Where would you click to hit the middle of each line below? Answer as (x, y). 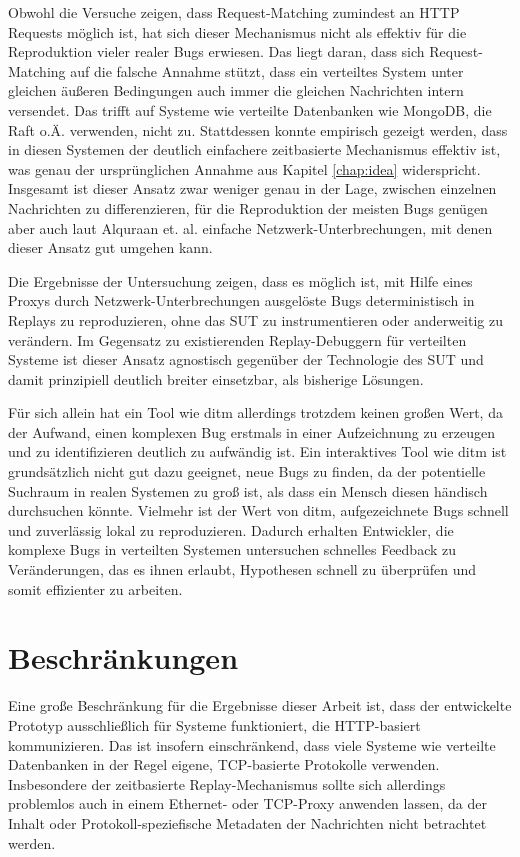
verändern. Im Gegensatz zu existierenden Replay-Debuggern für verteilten (237, 339)
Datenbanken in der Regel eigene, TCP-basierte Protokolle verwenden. (224, 764)
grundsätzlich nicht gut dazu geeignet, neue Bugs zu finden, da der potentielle (247, 471)
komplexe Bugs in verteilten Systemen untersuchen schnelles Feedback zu (232, 549)
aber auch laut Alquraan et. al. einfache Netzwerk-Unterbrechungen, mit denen (250, 227)
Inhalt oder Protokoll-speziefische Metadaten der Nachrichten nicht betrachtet (247, 822)
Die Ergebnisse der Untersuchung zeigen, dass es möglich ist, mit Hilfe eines (240, 280)
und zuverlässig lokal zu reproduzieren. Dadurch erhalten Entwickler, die (231, 529)
